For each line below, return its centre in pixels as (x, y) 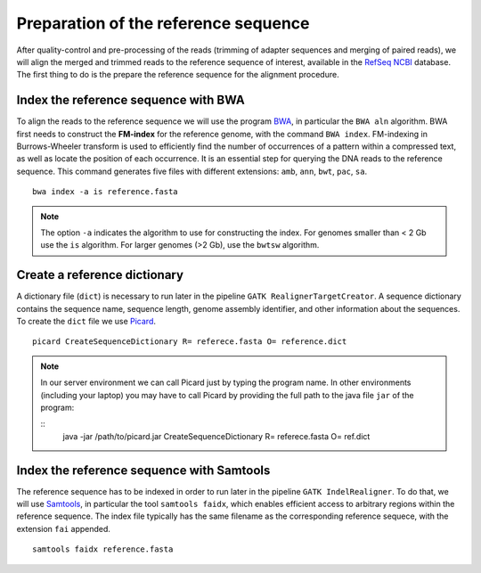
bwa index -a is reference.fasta (105, 192)
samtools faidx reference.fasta (103, 549)
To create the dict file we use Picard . (86, 322)
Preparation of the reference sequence (163, 23)
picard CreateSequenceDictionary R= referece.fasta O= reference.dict (190, 342)
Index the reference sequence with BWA (130, 100)
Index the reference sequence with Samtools (143, 470)
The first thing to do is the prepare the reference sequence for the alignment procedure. (178, 75)
